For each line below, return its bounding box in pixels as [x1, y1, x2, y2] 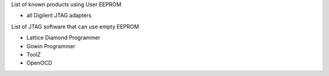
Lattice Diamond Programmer [26, 34, 101, 42]
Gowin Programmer [26, 42, 76, 49]
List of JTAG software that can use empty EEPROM [11, 23, 140, 30]
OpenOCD [26, 59, 52, 66]
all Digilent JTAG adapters [26, 12, 91, 19]
